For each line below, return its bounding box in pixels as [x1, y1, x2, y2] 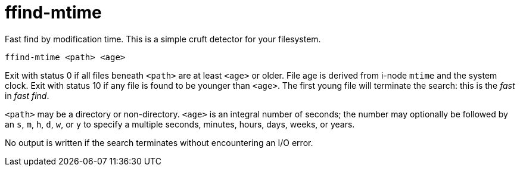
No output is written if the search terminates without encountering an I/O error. [5, 137, 313, 148]
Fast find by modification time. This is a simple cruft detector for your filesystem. [5, 33, 321, 44]
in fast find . [5, 90, 49, 101]
